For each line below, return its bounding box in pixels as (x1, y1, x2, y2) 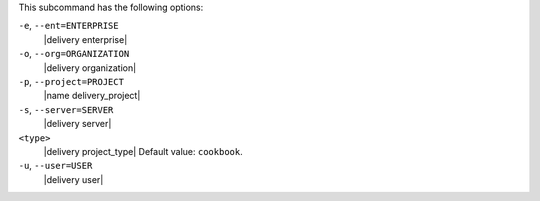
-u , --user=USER (18, 160, 93, 172)
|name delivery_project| (43, 90, 141, 102)
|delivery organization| (43, 61, 137, 74)
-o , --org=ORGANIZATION (18, 48, 130, 60)
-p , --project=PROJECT (18, 75, 125, 87)
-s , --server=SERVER (18, 103, 114, 115)
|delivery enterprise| (43, 33, 128, 45)
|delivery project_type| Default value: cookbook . (43, 145, 244, 157)
